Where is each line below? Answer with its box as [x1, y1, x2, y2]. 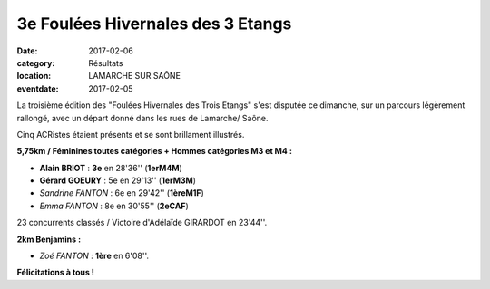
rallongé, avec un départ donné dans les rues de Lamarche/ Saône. [16, 112, 269, 123]
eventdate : [16, 82, 59, 94]
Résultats [88, 57, 123, 68]
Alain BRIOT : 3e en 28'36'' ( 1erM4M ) [39, 162, 183, 173]
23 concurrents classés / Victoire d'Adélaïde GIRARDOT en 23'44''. [16, 217, 268, 228]
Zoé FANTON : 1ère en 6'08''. [39, 250, 150, 262]
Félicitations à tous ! [16, 267, 95, 278]
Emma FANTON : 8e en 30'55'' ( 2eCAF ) [39, 200, 190, 211]
